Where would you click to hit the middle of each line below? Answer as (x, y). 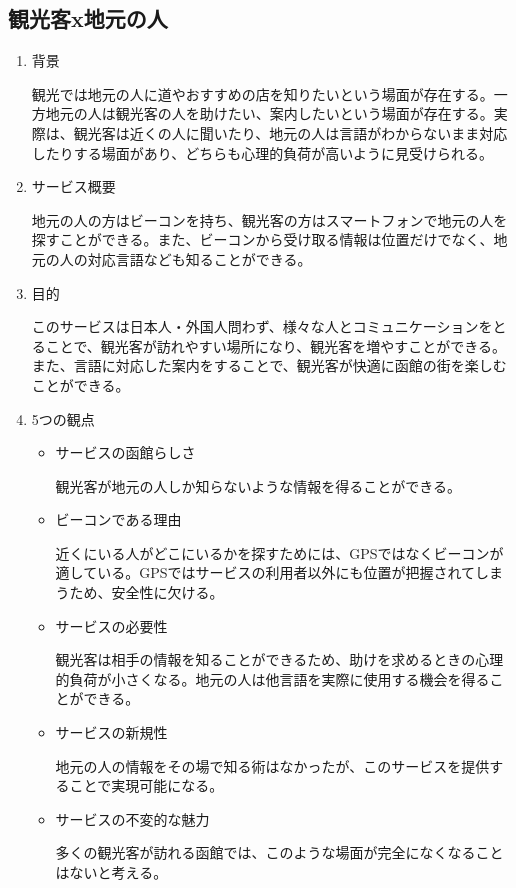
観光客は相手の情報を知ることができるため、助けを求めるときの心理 (279, 659)
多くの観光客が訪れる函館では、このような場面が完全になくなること (279, 852)
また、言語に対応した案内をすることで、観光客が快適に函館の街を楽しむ (269, 365)
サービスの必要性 (111, 625)
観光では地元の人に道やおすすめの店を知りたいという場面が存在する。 (262, 93)
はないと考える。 (111, 872)
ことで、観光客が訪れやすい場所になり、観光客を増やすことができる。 (275, 345)
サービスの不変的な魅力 (132, 818)
